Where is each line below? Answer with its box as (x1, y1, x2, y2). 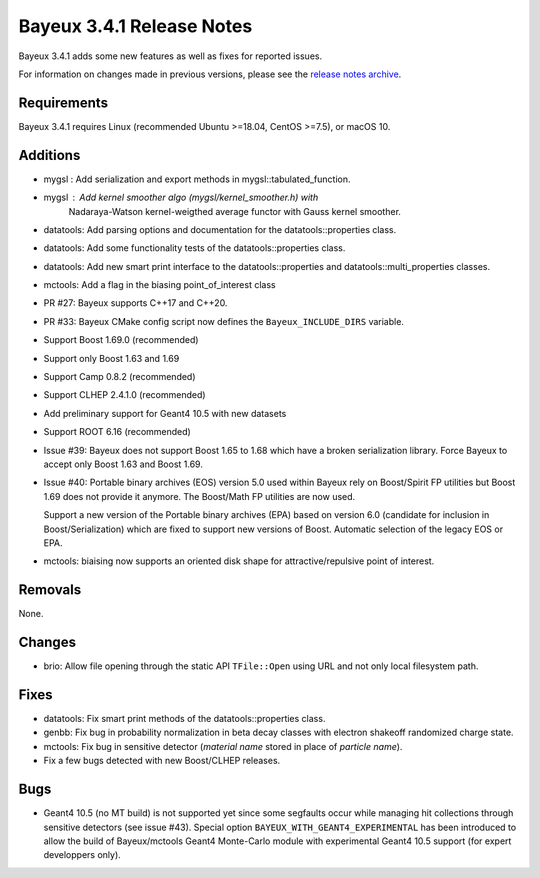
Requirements (18, 94, 109, 111)
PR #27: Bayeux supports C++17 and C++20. (43, 297, 228, 309)
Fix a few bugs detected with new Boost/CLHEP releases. (43, 755, 281, 767)
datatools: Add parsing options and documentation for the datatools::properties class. (43, 223, 397, 235)
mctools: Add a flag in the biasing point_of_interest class (43, 279, 276, 291)
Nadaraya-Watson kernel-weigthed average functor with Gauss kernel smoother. (68, 205, 402, 217)
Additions (18, 146, 81, 164)
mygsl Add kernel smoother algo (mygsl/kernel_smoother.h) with (43, 191, 319, 204)
